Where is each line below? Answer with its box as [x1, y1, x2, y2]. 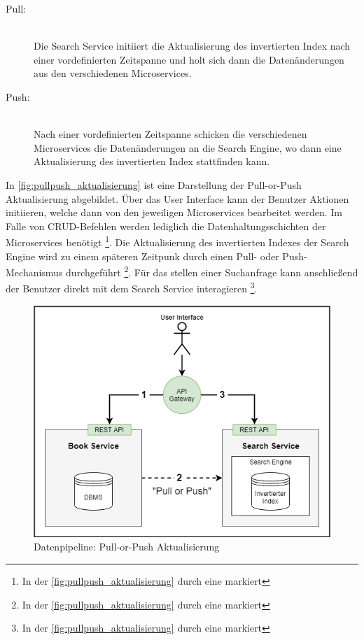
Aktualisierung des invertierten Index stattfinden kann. [34, 154, 270, 169]
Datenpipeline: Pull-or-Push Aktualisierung [34, 539, 220, 554]
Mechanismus [6, 264, 63, 279]
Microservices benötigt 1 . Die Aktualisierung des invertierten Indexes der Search [6, 233, 349, 249]
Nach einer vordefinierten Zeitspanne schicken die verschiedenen [34, 127, 307, 141]
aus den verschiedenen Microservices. [34, 66, 192, 80]
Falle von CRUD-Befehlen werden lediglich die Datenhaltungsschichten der [6, 218, 326, 233]
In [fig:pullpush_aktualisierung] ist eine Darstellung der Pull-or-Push [6, 177, 302, 192]
